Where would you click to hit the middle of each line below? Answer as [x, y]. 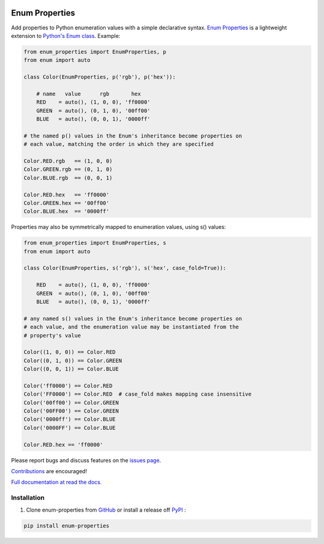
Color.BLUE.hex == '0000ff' [67, 211]
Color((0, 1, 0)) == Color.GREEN [73, 361]
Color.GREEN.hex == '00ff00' [67, 203]
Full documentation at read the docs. [56, 482]
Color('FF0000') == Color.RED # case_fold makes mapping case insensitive [138, 394]
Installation [28, 498]
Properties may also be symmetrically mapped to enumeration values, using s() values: [118, 227]
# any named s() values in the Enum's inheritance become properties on [133, 319]
